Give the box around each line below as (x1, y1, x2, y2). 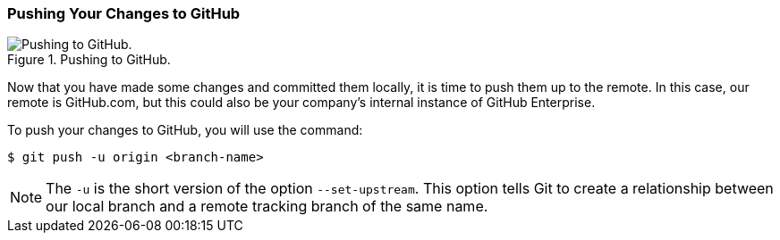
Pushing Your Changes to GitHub (7, 4, 241, 22)
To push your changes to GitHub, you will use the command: (7, 122, 363, 138)
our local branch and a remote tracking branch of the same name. (46, 197, 488, 216)
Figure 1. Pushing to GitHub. (7, 52, 171, 68)
